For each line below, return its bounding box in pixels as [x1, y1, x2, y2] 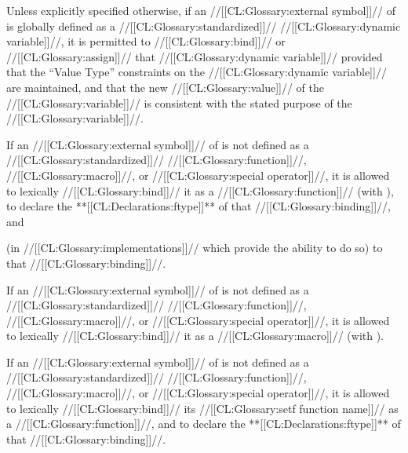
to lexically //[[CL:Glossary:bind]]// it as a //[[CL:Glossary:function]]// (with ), [6, 182, 394, 199]
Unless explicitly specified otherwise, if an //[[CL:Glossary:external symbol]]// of [6, 2, 396, 18]
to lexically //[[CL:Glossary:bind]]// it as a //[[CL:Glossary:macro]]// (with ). [6, 327, 384, 344]
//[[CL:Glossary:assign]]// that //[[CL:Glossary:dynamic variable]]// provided [6, 48, 383, 64]
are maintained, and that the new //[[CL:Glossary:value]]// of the [6, 79, 324, 95]
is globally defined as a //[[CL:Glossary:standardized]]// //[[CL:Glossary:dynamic [6, 17, 401, 34]
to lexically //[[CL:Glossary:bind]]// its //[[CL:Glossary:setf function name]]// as [6, 400, 399, 416]
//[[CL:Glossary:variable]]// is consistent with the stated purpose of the [6, 94, 352, 111]
